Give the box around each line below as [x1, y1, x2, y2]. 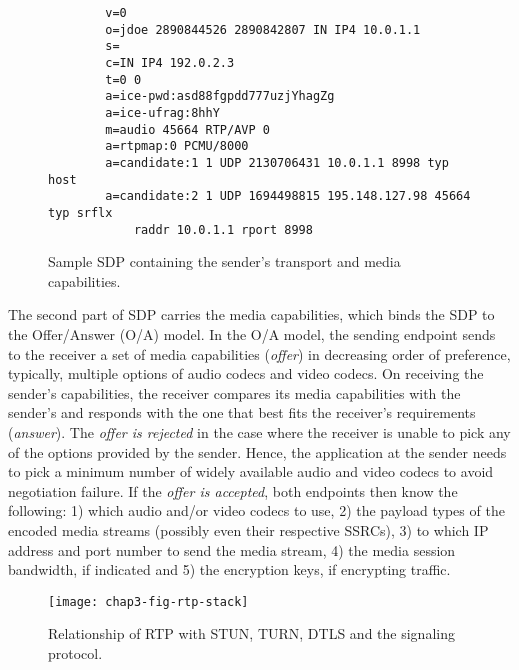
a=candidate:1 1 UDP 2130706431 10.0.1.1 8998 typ [105, 155, 449, 170]
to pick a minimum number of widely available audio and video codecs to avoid [8, 461, 494, 482]
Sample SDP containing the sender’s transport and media [48, 251, 401, 272]
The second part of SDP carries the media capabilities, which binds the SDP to [8, 304, 495, 325]
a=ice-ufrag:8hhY [105, 105, 220, 120]
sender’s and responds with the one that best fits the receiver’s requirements [8, 402, 476, 423]
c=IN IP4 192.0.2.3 [105, 55, 235, 70]
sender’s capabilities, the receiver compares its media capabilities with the [8, 382, 461, 403]
